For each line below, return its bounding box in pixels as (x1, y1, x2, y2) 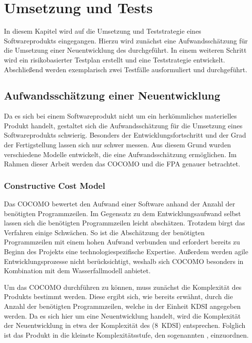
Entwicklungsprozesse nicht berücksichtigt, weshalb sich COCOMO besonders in (4, 256, 244, 266)
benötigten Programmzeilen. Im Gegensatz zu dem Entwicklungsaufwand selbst (4, 208, 241, 218)
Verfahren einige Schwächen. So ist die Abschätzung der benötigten (4, 227, 205, 237)
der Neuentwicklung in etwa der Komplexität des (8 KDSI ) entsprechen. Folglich (4, 320, 246, 330)
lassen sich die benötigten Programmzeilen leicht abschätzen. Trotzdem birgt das (4, 218, 245, 228)
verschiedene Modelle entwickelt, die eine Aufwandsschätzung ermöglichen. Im (4, 149, 237, 159)
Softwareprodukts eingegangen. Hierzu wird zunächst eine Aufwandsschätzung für (4, 35, 248, 45)
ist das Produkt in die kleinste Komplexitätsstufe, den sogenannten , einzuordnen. (4, 329, 249, 340)
